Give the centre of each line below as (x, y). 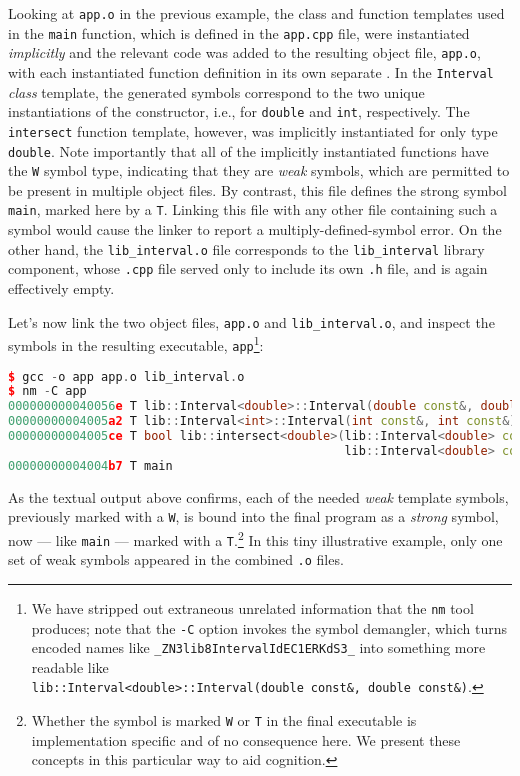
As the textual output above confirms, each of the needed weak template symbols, (258, 496)
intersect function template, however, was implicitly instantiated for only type (253, 130)
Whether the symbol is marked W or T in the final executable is (224, 720)
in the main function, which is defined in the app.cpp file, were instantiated (239, 32)
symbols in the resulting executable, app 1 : (136, 343)
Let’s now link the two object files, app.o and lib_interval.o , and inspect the (251, 321)
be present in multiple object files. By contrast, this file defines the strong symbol (257, 189)
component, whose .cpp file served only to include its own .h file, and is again (248, 268)
